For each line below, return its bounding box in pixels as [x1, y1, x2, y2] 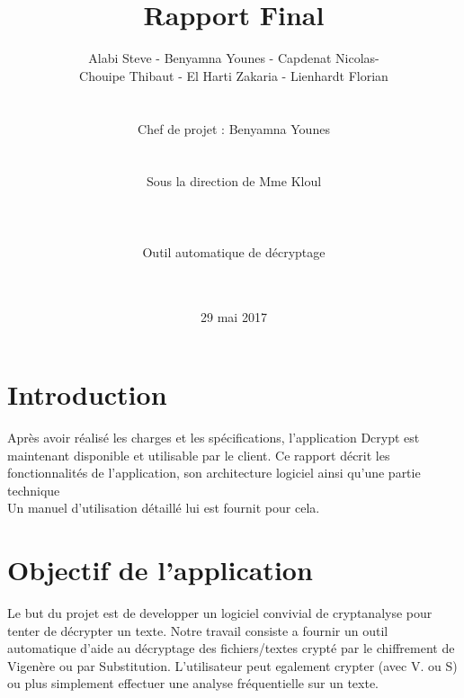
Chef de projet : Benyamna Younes [138, 119, 330, 138]
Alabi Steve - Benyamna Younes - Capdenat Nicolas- [88, 49, 379, 67]
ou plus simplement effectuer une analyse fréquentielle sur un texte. [7, 674, 379, 693]
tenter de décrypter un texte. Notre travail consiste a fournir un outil [7, 621, 388, 640]
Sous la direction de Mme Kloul [146, 172, 322, 191]
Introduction [7, 376, 167, 413]
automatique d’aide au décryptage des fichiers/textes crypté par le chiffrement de [7, 639, 455, 658]
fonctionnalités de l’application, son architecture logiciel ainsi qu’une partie [7, 463, 421, 482]
